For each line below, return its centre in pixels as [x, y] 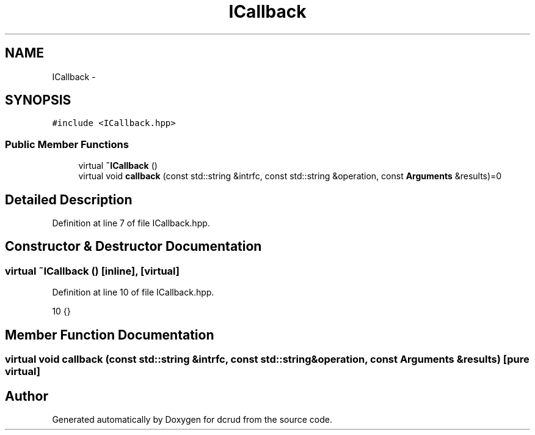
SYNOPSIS [38, 100]
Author [27, 396]
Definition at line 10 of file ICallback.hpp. [133, 292]
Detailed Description [69, 199]
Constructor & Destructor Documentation [133, 247]
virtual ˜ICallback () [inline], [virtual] [92, 271]
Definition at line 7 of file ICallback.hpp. [131, 223]
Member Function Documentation [110, 335]
